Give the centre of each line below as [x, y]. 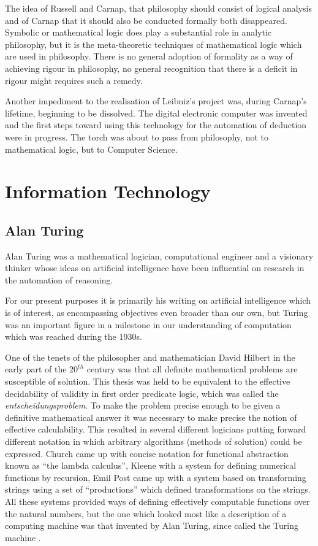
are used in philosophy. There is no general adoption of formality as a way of [149, 56]
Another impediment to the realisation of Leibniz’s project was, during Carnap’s [156, 101]
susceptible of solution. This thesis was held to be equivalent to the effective [148, 381]
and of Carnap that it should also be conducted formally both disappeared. [146, 20]
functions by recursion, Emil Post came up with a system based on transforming [156, 477]
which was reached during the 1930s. [74, 336]
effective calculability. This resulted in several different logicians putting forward [156, 429]
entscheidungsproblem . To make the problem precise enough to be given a [143, 405]
